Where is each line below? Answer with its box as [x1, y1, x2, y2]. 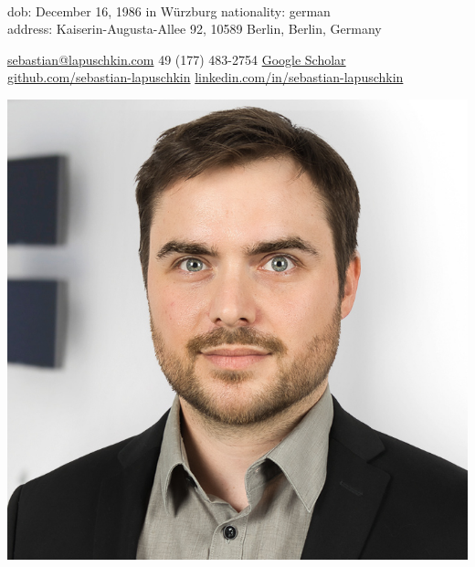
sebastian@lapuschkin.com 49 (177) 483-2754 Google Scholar [7, 49, 346, 68]
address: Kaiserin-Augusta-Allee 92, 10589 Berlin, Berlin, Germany [7, 19, 382, 38]
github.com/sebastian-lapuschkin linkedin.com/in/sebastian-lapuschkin [7, 68, 404, 87]
